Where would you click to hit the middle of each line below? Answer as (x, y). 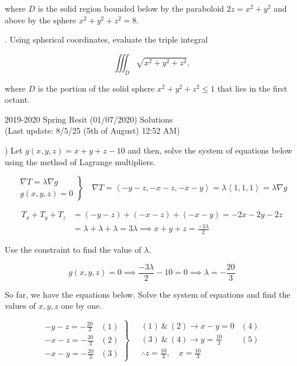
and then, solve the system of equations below (210, 150)
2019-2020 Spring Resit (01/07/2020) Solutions (89, 119)
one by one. (82, 306)
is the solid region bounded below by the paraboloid (131, 8)
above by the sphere (41, 20)
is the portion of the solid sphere (96, 88)
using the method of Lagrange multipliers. (80, 161)
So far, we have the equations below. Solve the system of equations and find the (148, 294)
